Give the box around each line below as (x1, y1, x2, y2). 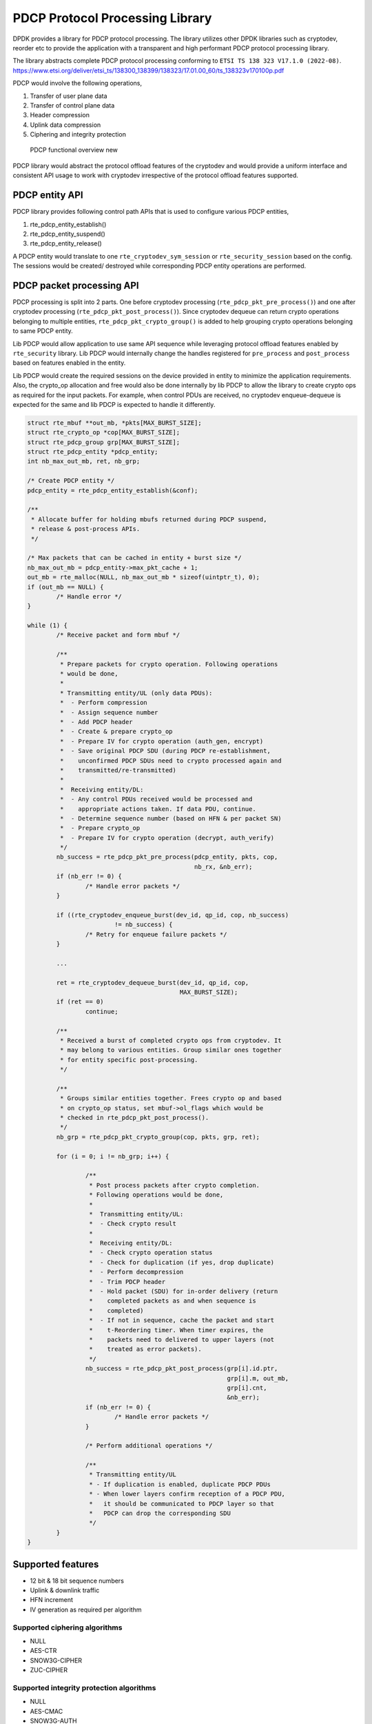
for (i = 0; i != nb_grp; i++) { (56, 1152, 169, 1160)
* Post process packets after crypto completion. (88, 1181, 260, 1189)
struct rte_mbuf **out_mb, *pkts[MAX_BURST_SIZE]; (27, 419, 203, 427)
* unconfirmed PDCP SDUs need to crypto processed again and (59, 756, 282, 765)
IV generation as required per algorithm (30, 1605, 142, 1614)
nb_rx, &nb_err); (194, 863, 253, 870)
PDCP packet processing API (12, 279, 139, 291)
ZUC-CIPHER (30, 1666, 68, 1674)
